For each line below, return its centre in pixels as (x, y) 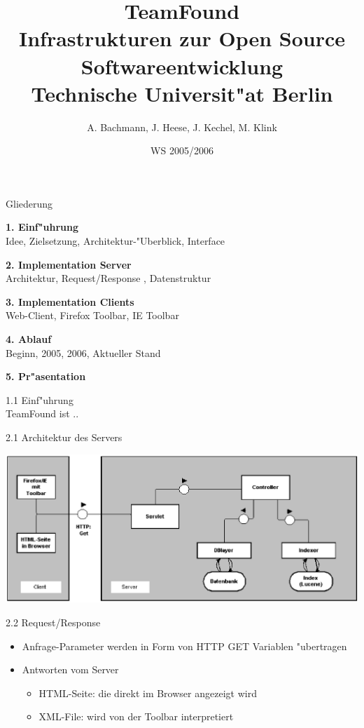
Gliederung (29, 203)
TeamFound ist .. (42, 413)
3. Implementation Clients (70, 301)
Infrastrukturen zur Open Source (182, 38)
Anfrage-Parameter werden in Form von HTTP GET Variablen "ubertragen (184, 646)
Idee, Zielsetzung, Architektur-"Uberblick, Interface (115, 241)
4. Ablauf (29, 339)
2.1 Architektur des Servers (64, 437)
